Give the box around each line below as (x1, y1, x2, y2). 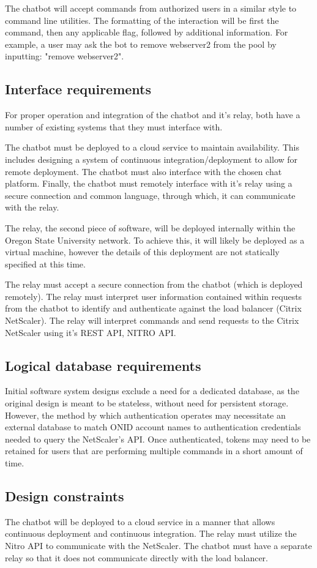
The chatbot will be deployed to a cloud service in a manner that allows (5, 515, 275, 528)
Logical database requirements (5, 356, 201, 375)
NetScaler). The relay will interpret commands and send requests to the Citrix (5, 314, 299, 327)
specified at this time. (5, 257, 86, 270)
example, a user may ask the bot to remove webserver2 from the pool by (5, 37, 277, 50)
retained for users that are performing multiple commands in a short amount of (5, 444, 303, 457)
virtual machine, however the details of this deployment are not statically (5, 245, 280, 258)
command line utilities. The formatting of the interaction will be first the (5, 13, 279, 26)
